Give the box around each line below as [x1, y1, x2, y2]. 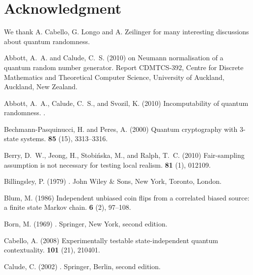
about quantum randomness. [4, 36, 90, 46]
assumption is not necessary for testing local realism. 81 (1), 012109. [4, 159, 211, 170]
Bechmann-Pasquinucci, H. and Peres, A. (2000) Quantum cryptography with [4, 124, 238, 134]
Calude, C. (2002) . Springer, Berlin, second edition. [4, 261, 161, 271]
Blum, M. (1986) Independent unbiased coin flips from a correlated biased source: [4, 192, 250, 202]
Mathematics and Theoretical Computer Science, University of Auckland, [4, 72, 225, 82]
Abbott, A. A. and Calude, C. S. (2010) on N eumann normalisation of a [4, 52, 224, 63]
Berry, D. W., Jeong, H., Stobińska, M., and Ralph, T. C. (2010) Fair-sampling [4, 150, 245, 160]
